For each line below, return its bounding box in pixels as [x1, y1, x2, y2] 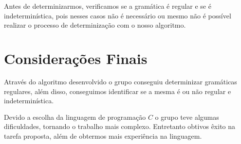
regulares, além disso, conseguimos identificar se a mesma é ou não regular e [4, 86, 231, 96]
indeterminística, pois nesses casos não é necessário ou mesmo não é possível [4, 10, 231, 20]
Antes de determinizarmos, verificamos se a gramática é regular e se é [4, 1, 211, 11]
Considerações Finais [4, 48, 148, 68]
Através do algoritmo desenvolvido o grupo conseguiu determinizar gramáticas [4, 76, 237, 86]
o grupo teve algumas [155, 112, 219, 122]
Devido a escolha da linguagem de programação [4, 112, 146, 122]
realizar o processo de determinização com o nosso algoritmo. [4, 20, 186, 30]
